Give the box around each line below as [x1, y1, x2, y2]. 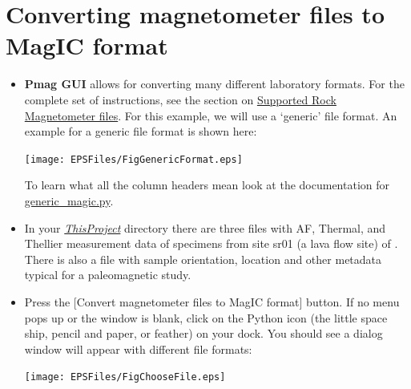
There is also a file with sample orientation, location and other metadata [24, 250, 382, 267]
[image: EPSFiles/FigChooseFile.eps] [24, 371, 226, 383]
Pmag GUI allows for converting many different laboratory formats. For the [24, 75, 405, 92]
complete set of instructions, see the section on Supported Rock [24, 91, 336, 107]
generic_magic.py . [24, 192, 114, 209]
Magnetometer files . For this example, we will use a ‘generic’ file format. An [24, 107, 397, 124]
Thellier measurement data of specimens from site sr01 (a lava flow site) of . [24, 235, 398, 252]
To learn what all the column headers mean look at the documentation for [24, 176, 389, 193]
